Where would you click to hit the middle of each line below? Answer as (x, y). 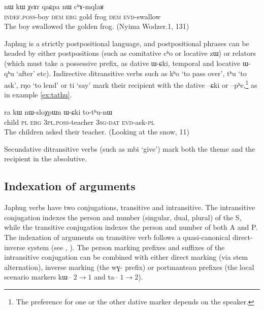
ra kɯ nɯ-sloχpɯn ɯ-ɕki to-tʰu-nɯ (58, 112)
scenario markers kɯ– (38, 277)
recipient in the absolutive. (46, 159)
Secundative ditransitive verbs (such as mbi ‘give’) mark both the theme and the (130, 148)
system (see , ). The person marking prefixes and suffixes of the (126, 247)
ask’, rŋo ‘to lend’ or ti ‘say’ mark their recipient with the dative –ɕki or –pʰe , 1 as (131, 84)
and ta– (106, 277)
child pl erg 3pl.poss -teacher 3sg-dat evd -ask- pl (79, 122)
